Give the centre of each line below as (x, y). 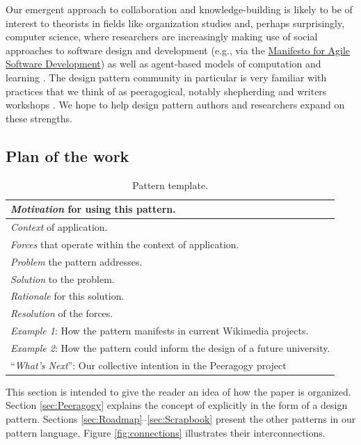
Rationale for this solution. (67, 296)
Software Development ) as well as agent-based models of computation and (163, 64)
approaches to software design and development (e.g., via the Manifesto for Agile (178, 50)
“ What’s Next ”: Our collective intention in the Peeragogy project (149, 365)
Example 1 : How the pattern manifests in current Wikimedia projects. (160, 331)
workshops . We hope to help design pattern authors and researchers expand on (175, 105)
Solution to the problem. (63, 278)
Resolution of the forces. (62, 313)
